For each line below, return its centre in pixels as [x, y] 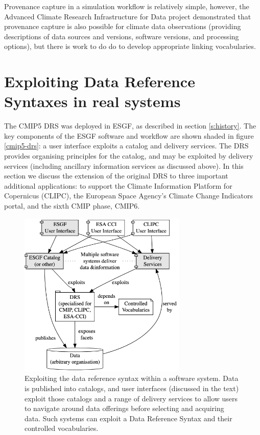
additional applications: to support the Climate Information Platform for [118, 185]
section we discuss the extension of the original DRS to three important [116, 176]
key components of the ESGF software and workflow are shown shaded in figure [129, 135]
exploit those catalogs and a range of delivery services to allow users [131, 398]
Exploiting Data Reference [100, 81]
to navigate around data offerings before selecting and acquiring [124, 408]
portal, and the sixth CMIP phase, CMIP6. [72, 206]
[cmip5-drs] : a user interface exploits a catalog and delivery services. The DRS [126, 146]
